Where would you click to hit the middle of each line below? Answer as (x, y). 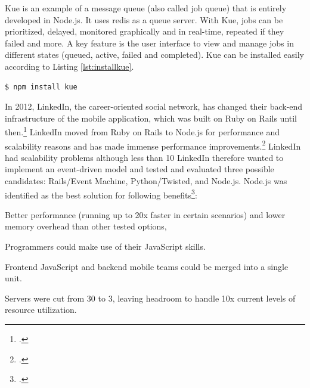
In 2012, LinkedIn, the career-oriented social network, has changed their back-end (154, 106)
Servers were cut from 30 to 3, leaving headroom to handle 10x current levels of (150, 298)
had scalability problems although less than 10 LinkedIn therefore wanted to (144, 157)
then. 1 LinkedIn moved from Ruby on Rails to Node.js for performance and (142, 131)
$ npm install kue (41, 87)
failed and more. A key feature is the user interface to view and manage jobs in (149, 43)
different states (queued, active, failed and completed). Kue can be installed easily (154, 55)
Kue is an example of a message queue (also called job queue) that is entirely (146, 8)
